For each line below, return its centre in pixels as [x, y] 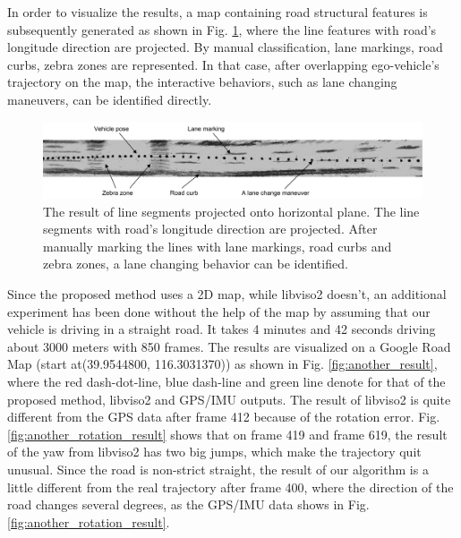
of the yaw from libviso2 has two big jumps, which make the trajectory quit [214, 452]
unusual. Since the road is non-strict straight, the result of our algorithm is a [218, 469]
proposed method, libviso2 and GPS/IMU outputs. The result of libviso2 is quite [229, 399]
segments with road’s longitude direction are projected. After [210, 229]
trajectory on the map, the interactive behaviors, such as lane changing [202, 82]
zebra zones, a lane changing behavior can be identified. [196, 264]
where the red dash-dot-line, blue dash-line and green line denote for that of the [226, 382]
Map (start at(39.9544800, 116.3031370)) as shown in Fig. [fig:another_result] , [222, 364]
